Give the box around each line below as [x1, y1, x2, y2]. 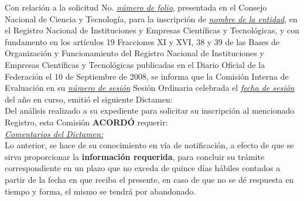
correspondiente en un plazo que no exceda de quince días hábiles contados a [5, 162, 281, 174]
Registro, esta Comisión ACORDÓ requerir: [5, 115, 168, 128]
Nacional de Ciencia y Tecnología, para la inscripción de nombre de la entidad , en [5, 12, 298, 25]
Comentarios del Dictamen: [5, 127, 104, 139]
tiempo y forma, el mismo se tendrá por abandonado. [5, 185, 196, 197]
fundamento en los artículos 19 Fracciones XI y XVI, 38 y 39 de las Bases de [5, 35, 280, 47]
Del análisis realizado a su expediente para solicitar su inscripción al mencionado [5, 104, 295, 117]
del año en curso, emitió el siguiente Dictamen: [5, 93, 173, 105]
